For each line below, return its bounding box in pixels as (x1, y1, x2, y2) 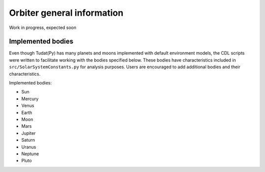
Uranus (21, 144, 36, 150)
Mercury (21, 96, 39, 102)
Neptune (21, 150, 39, 157)
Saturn (21, 137, 35, 143)
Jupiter (21, 130, 36, 136)
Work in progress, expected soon (9, 25, 77, 30)
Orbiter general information (9, 7, 124, 18)
